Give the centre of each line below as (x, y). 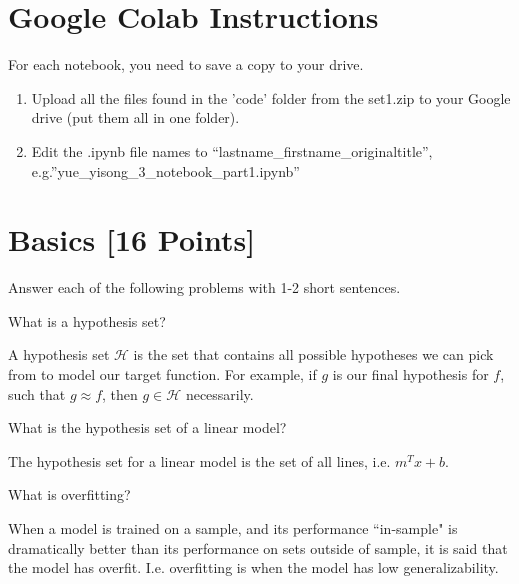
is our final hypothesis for (410, 374)
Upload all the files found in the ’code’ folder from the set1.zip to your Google (271, 97)
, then (120, 393)
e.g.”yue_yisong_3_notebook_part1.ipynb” (165, 170)
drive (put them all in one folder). (135, 117)
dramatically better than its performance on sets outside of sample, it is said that (258, 547)
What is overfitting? (69, 494)
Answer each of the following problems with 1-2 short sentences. (204, 287)
